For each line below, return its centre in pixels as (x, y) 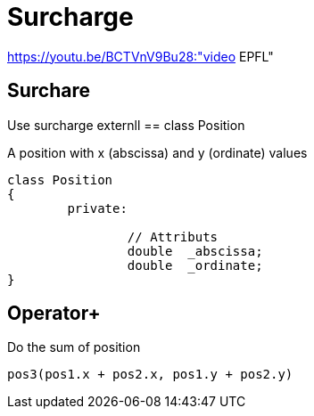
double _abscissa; (195, 251)
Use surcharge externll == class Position (126, 125)
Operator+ (54, 314)
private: (97, 208)
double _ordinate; (195, 265)
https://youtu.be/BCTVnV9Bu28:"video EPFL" (140, 56)
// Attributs (173, 237)
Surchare (49, 91)
